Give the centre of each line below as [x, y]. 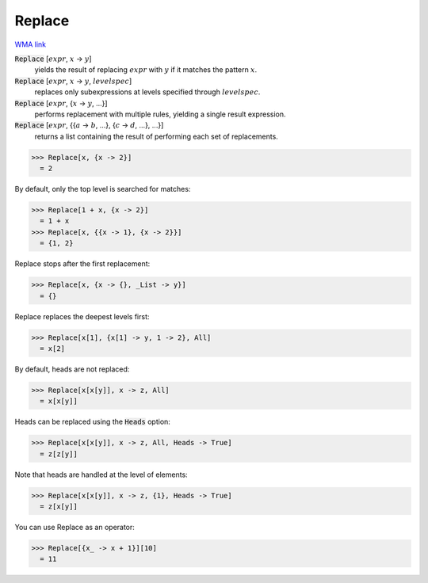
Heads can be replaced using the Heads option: [92, 422]
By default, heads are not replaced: [72, 369]
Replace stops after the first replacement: [82, 264]
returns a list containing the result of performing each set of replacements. [157, 136]
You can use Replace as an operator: [75, 527]
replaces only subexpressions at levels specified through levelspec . [147, 92]
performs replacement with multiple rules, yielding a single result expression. [160, 114]
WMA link [31, 44]
